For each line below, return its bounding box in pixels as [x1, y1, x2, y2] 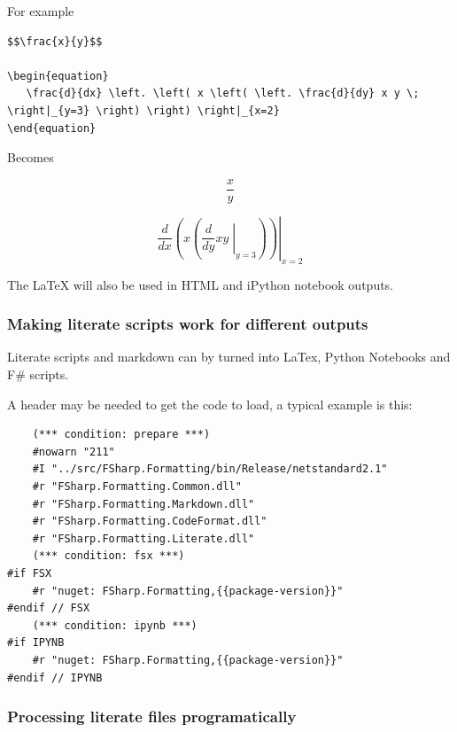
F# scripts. [7, 365, 69, 384]
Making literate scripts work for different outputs [7, 313, 368, 335]
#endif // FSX [7, 602, 90, 615]
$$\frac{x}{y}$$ [7, 35, 103, 48]
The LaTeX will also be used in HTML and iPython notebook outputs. [7, 275, 394, 293]
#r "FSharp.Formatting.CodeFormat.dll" [32, 515, 267, 528]
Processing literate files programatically [7, 705, 297, 728]
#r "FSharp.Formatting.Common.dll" [32, 479, 242, 493]
